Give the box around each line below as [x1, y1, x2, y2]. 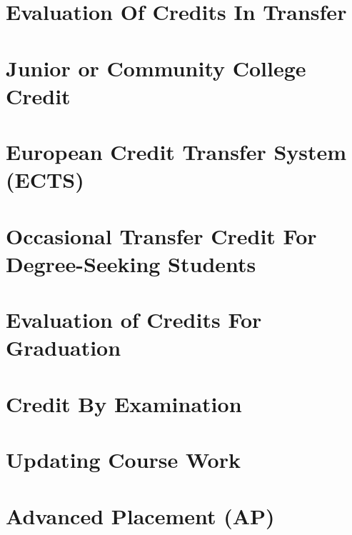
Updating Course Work [6, 445, 241, 474]
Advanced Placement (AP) [6, 501, 275, 530]
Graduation [6, 333, 121, 362]
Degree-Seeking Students [6, 249, 256, 278]
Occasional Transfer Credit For [6, 221, 317, 250]
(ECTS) [6, 165, 84, 194]
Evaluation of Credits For [6, 305, 262, 334]
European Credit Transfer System [6, 137, 347, 166]
